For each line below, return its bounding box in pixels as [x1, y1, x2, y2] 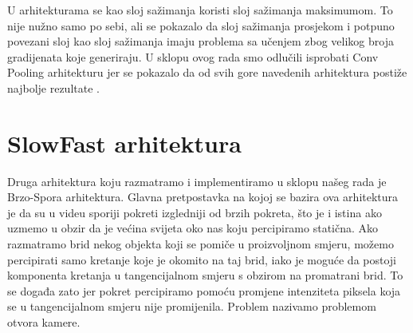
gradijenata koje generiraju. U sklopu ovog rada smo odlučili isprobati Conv [7, 48, 379, 65]
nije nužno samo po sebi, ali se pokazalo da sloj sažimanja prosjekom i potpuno [7, 17, 395, 34]
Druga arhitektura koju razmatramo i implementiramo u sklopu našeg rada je [7, 172, 387, 189]
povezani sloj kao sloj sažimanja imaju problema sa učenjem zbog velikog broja [7, 33, 394, 50]
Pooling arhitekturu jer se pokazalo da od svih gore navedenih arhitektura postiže [7, 64, 407, 81]
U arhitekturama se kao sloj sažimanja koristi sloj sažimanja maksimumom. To [7, 2, 393, 18]
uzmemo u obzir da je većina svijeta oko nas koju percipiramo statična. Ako [7, 220, 379, 236]
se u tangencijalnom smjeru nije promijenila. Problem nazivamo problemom [7, 298, 376, 315]
